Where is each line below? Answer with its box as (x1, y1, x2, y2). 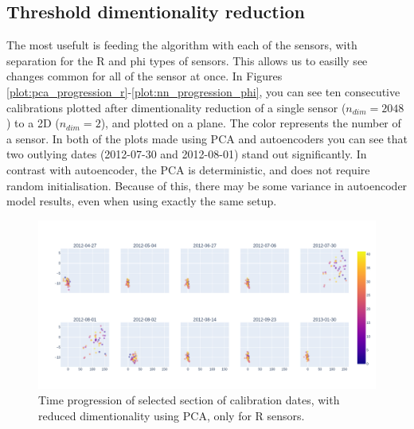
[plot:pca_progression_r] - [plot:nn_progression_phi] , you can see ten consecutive (6, 83, 400, 99)
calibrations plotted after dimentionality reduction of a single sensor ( (6, 99, 346, 115)
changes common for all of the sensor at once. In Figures (6, 68, 283, 84)
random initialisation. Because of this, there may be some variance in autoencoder (6, 177, 408, 193)
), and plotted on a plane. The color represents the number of (100, 115, 401, 131)
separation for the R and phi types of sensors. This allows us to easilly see (6, 52, 368, 68)
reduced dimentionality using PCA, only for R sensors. (38, 407, 305, 423)
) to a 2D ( (6, 115, 60, 131)
